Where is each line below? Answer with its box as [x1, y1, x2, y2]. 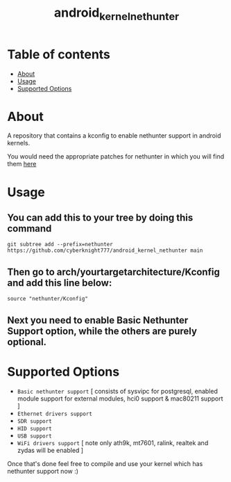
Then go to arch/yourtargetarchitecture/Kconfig [7, 266, 220, 278]
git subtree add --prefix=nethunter [7, 241, 113, 248]
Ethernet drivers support [17, 410, 92, 417]
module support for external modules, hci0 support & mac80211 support [17, 394, 223, 403]
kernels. [7, 139, 31, 147]
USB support [17, 433, 52, 440]
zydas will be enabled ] [17, 446, 84, 454]
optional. [7, 336, 47, 348]
